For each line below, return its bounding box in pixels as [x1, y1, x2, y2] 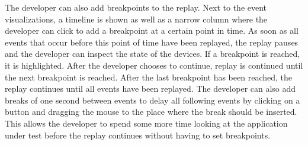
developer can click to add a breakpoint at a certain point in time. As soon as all [5, 24, 299, 37]
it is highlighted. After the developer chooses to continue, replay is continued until [5, 59, 303, 71]
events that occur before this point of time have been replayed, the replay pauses [5, 36, 299, 48]
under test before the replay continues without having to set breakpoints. [5, 128, 271, 141]
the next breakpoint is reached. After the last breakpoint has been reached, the [5, 70, 292, 83]
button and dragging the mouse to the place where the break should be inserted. [5, 105, 297, 118]
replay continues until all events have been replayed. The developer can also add [5, 82, 296, 95]
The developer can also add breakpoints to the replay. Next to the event [5, 1, 267, 13]
